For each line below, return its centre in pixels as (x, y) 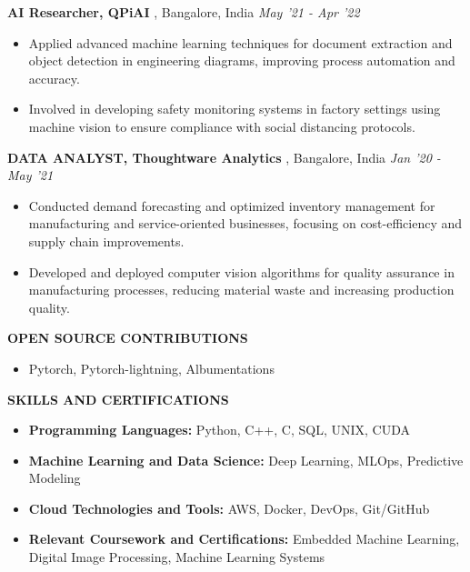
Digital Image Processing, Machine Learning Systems (177, 557)
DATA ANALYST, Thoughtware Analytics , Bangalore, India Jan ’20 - (224, 157)
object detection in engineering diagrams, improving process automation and (242, 60)
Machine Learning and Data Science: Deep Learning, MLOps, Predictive (246, 460)
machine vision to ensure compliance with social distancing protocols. (222, 126)
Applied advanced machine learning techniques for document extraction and (240, 42)
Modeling (55, 478)
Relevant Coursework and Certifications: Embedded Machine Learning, (244, 539)
